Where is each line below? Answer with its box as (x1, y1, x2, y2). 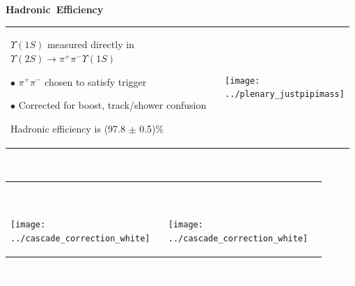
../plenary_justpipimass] (225, 89, 345, 100)
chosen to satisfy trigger (45, 74, 147, 89)
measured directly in (47, 37, 134, 52)
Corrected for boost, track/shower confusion (18, 98, 207, 112)
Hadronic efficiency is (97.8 (10, 121, 125, 135)
